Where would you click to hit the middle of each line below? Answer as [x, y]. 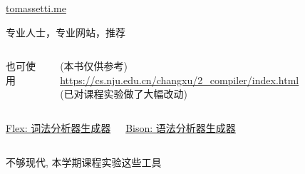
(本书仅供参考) [94, 66]
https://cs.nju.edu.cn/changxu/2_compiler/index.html [180, 80]
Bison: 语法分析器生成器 [181, 127]
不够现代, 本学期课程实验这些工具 [84, 162]
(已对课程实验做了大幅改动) [124, 94]
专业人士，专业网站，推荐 [66, 32]
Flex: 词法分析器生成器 [58, 127]
